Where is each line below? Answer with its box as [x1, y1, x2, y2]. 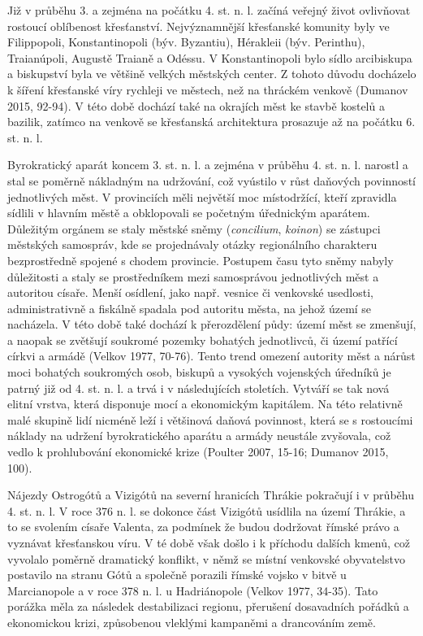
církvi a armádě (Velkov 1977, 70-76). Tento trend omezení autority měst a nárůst [7, 347, 416, 364]
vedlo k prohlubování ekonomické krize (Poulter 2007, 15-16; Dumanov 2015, [7, 443, 389, 460]
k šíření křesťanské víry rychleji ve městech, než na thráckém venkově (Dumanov [7, 81, 408, 98]
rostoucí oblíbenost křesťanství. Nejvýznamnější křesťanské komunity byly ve [7, 17, 390, 34]
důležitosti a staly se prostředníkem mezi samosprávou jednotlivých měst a [7, 268, 379, 285]
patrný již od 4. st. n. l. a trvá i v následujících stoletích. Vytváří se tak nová [7, 379, 390, 396]
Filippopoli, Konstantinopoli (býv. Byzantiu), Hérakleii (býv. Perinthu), [7, 33, 365, 50]
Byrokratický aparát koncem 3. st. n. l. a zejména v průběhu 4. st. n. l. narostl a [7, 156, 408, 173]
